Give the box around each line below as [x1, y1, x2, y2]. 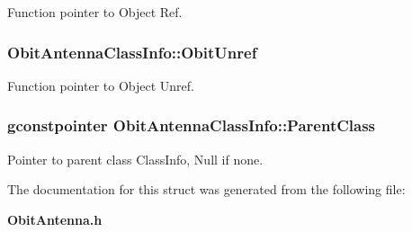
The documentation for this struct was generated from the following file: [7, 180, 406, 199]
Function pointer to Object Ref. [7, 3, 183, 21]
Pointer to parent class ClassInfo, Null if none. [7, 149, 264, 168]
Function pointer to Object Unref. [7, 76, 194, 94]
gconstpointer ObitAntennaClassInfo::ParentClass [7, 114, 376, 137]
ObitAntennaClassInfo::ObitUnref [7, 40, 257, 63]
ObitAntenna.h [7, 210, 103, 228]
